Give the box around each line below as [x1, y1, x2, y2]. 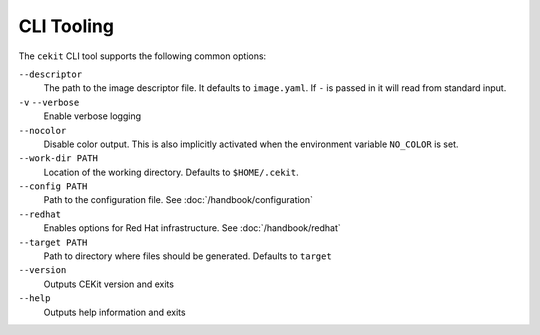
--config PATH [18, 181, 88, 192]
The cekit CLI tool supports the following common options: [18, 50, 267, 62]
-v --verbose [18, 96, 80, 108]
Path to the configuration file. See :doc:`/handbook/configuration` [43, 194, 314, 206]
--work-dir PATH [18, 153, 99, 164]
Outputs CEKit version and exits [43, 278, 175, 290]
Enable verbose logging [43, 110, 142, 122]
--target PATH [18, 236, 88, 248]
